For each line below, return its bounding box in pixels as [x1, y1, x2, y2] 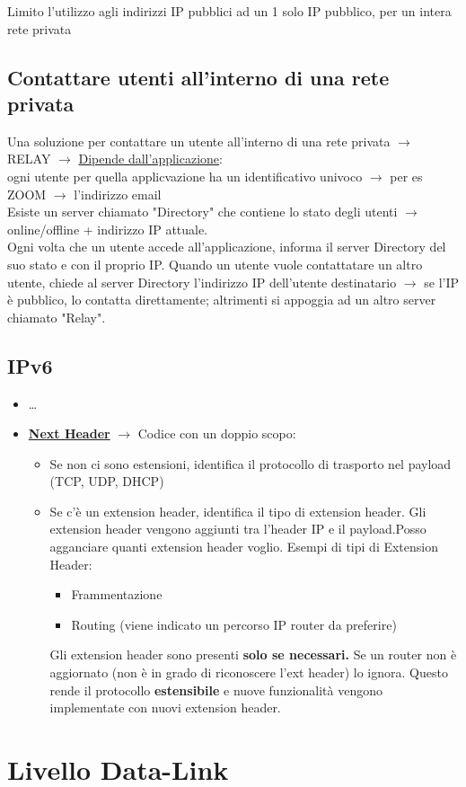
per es [390, 166, 423, 185]
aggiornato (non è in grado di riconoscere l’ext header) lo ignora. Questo [49, 663, 448, 682]
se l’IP [424, 272, 460, 291]
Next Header [28, 424, 110, 443]
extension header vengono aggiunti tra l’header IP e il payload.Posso [49, 519, 426, 538]
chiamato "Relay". [7, 307, 106, 326]
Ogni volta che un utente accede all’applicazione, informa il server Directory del [7, 237, 446, 256]
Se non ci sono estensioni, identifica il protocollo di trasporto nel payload [49, 454, 452, 473]
